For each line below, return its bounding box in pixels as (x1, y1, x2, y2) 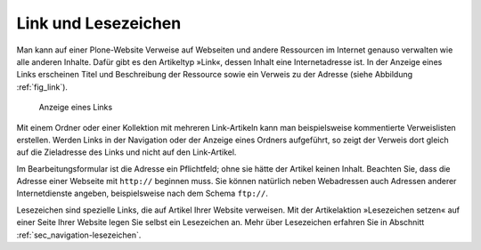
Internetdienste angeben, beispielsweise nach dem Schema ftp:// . (16, 188, 269, 199)
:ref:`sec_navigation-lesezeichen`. (16, 230, 142, 240)
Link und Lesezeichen (16, 13, 182, 33)
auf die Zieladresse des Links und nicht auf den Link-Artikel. (16, 147, 237, 157)
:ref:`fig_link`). (16, 81, 69, 93)
